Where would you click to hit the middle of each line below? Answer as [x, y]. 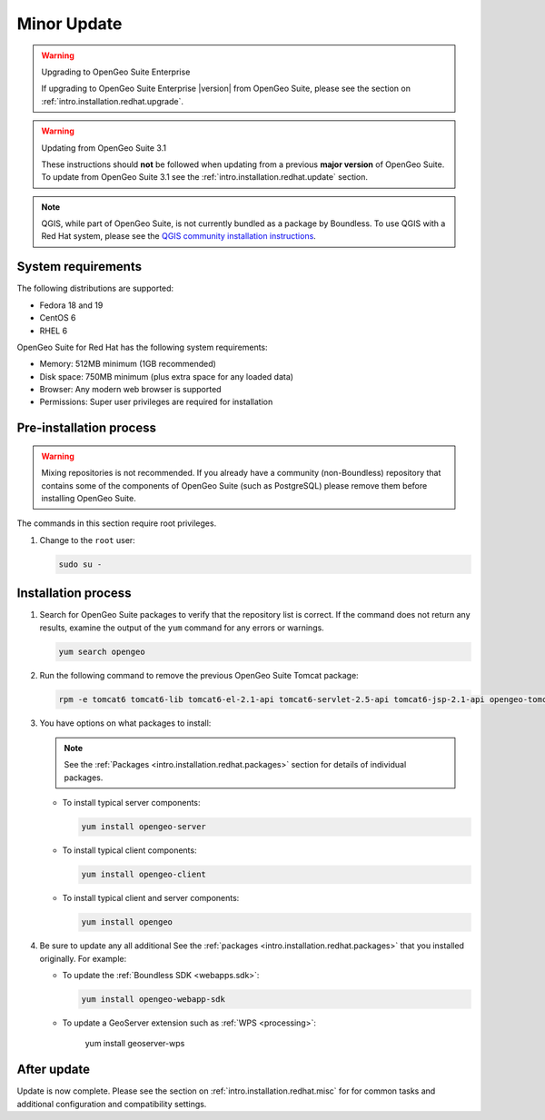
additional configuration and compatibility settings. [112, 1104]
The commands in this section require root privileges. [117, 523]
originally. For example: [83, 958]
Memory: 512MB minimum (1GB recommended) [128, 364]
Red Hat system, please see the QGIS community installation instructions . [179, 236]
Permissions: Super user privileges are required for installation [156, 402]
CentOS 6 [58, 318]
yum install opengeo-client [144, 875]
